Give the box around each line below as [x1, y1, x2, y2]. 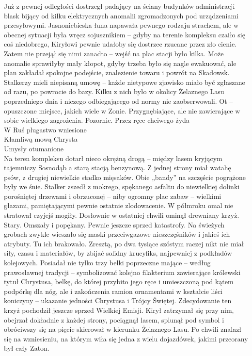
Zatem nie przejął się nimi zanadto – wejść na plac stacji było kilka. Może [4, 48, 224, 58]
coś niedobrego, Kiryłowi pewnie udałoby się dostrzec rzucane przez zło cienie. [4, 39, 236, 49]
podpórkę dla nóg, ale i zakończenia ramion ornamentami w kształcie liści [4, 286, 223, 296]
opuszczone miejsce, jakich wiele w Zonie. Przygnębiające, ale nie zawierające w [4, 105, 240, 115]
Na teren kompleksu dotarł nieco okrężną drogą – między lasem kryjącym [4, 153, 222, 163]
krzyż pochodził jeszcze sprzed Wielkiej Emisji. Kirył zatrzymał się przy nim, [4, 305, 234, 315]
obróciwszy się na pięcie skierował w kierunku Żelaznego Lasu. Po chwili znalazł [4, 324, 242, 334]
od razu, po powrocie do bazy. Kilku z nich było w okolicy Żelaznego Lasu [4, 86, 224, 97]
